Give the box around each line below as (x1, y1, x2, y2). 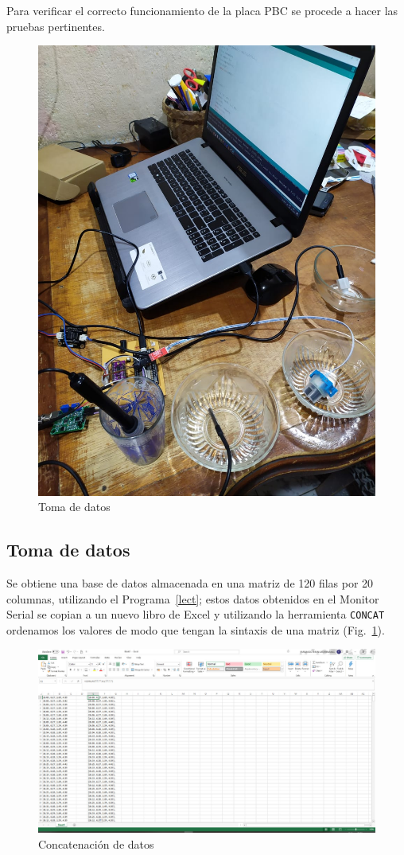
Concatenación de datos (38, 835, 154, 852)
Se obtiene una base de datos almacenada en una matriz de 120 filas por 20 (6, 574, 374, 591)
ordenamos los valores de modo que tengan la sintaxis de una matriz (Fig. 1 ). (6, 621, 385, 638)
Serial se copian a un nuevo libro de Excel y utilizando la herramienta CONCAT (6, 606, 385, 623)
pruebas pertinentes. (6, 18, 105, 34)
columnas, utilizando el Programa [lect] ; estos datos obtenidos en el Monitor (6, 590, 379, 607)
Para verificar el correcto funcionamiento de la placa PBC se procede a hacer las (6, 2, 398, 18)
